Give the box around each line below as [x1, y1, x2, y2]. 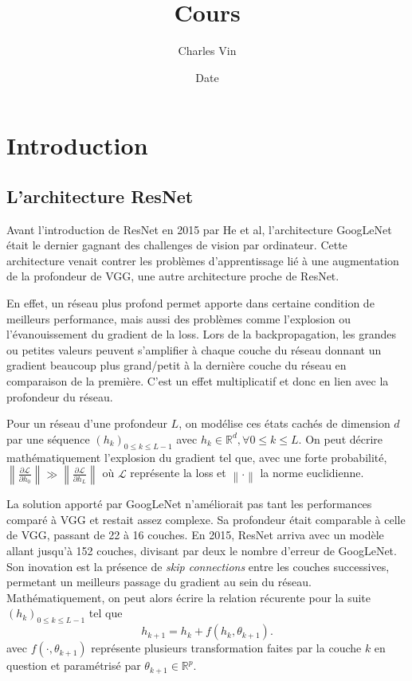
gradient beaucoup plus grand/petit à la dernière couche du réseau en [6, 357, 347, 374]
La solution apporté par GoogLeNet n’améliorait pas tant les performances [6, 495, 372, 512]
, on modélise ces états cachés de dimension [179, 415, 390, 432]
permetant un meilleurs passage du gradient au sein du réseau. [6, 573, 312, 590]
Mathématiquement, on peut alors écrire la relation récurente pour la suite [6, 589, 371, 605]
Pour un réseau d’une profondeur [6, 415, 167, 432]
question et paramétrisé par [6, 657, 141, 674]
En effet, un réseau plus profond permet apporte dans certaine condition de [6, 295, 375, 311]
